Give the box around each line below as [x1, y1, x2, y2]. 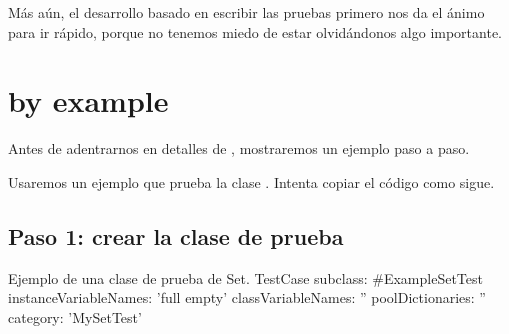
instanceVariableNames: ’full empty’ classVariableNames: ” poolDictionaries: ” [8, 287, 486, 308]
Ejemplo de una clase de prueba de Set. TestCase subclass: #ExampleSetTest [8, 267, 483, 288]
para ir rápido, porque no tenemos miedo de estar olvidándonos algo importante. [8, 21, 503, 42]
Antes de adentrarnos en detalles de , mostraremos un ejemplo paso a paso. [8, 138, 470, 159]
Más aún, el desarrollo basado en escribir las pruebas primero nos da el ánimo [8, 2, 485, 22]
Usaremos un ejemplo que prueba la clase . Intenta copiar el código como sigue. [8, 171, 495, 192]
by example [8, 80, 169, 121]
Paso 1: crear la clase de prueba [8, 220, 344, 251]
